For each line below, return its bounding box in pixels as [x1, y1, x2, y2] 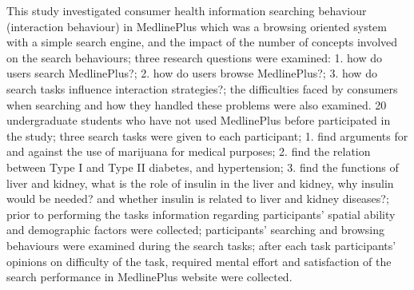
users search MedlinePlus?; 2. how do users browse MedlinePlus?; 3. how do [6, 65, 377, 81]
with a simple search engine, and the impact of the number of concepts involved [6, 34, 398, 50]
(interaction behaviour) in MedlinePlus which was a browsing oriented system [6, 18, 387, 34]
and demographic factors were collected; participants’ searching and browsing [6, 221, 385, 238]
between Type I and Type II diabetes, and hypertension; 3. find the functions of [6, 158, 399, 175]
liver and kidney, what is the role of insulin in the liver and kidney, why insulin [6, 174, 394, 191]
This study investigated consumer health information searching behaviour [6, 2, 367, 18]
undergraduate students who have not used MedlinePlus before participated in [6, 112, 391, 129]
